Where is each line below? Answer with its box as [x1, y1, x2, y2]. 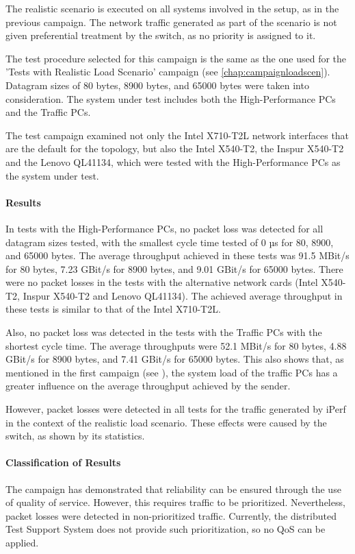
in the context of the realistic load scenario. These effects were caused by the [5, 415, 327, 429]
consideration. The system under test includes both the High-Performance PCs [5, 91, 336, 106]
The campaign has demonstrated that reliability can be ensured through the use [5, 481, 341, 496]
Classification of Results [5, 455, 121, 470]
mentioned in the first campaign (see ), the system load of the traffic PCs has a [5, 365, 338, 379]
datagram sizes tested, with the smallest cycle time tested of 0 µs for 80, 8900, [5, 234, 334, 249]
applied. [5, 535, 39, 549]
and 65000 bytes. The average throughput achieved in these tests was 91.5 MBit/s [5, 248, 350, 263]
